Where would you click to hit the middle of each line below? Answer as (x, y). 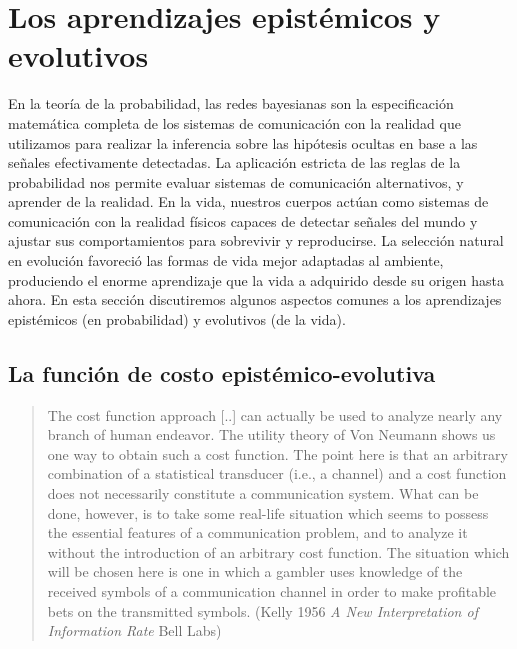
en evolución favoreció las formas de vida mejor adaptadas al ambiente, (226, 260)
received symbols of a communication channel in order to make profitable (272, 590)
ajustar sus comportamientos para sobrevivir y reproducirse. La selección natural (256, 240)
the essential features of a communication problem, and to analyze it (257, 532)
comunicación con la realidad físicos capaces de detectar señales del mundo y (243, 220)
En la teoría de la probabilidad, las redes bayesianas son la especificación (231, 103)
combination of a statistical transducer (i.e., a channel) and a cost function (277, 473)
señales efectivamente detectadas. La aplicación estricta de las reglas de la (234, 162)
